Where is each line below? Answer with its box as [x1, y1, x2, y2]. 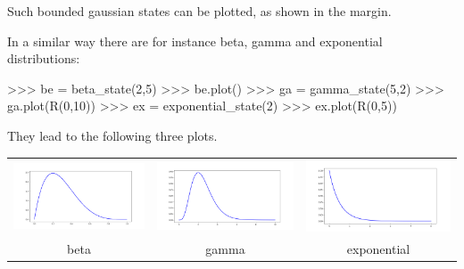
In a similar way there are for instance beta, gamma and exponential [7, 31, 383, 50]
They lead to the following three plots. [7, 126, 218, 144]
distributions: [7, 49, 80, 68]
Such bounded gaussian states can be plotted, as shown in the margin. [7, 2, 392, 20]
